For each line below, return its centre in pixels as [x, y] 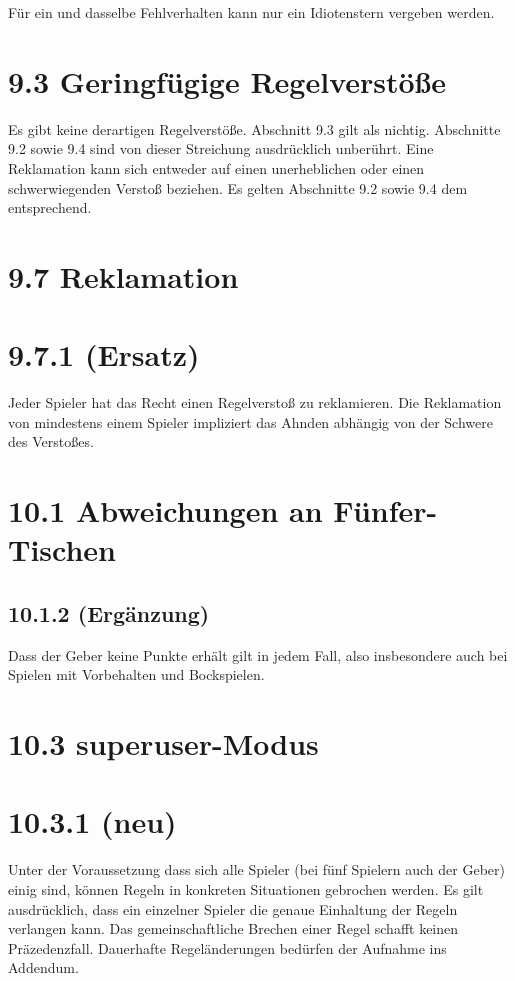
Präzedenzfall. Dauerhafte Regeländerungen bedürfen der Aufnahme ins [227, 947]
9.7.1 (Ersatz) [104, 354]
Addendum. [43, 967]
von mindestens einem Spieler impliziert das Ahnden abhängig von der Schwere [250, 421]
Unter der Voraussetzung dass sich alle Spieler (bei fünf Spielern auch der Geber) [256, 869]
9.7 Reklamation [123, 275]
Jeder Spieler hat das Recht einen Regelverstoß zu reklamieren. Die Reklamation [255, 402]
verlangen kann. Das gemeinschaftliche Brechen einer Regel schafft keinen [233, 928]
